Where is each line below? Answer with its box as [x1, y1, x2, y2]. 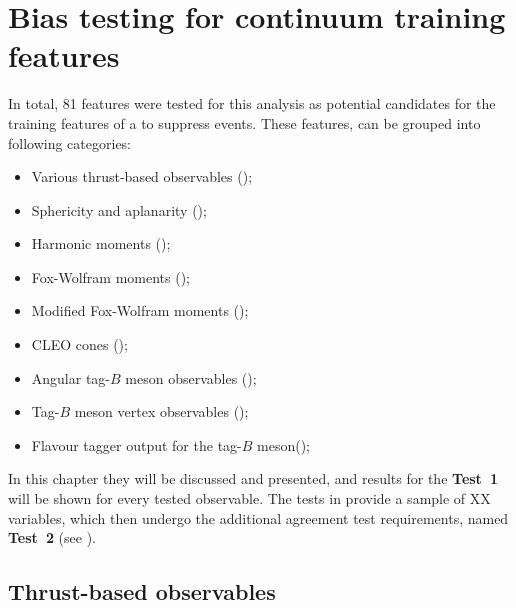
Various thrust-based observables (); [31, 166, 253, 187]
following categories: [8, 132, 132, 153]
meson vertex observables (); [74, 401, 249, 422]
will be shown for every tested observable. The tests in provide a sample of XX [8, 488, 491, 509]
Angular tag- [31, 367, 111, 388]
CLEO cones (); [31, 334, 128, 355]
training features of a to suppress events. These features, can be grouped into [8, 112, 481, 133]
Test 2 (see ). [8, 527, 97, 548]
